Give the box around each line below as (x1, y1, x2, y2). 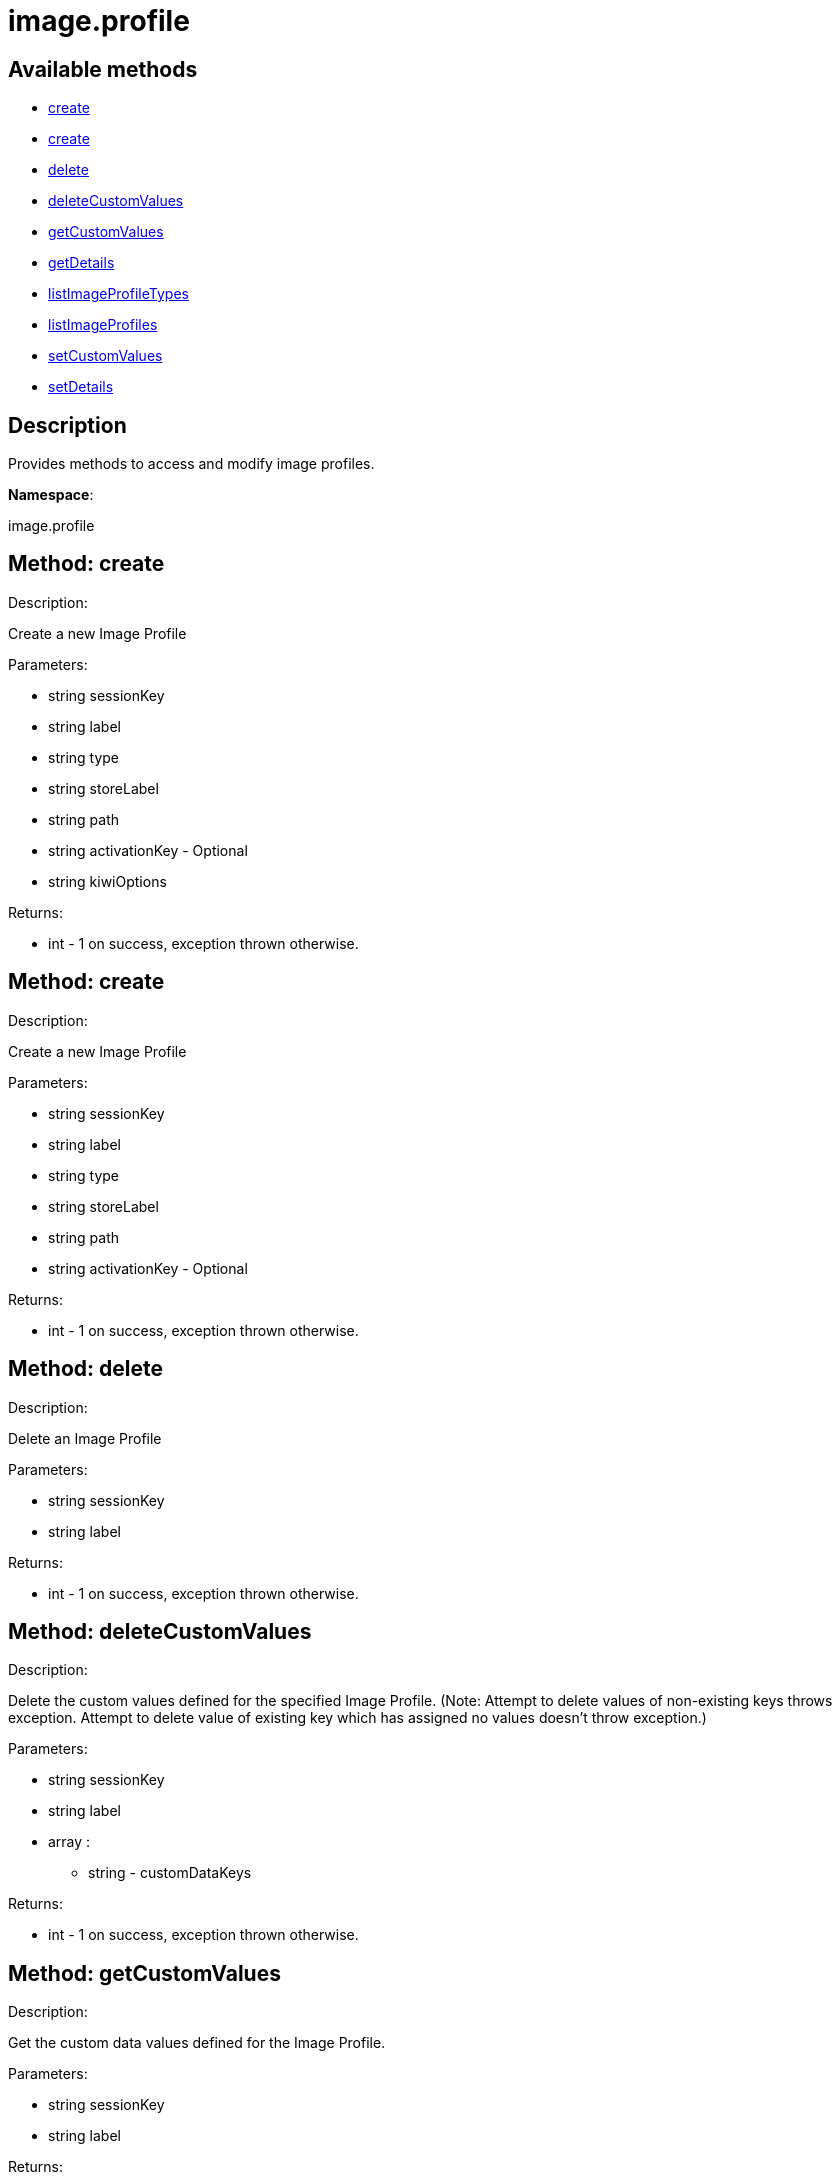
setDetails (48, 378, 114, 396)
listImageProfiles (48, 316, 158, 334)
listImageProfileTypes (48, 285, 189, 303)
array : (48, 1833, 91, 1851)
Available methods (8, 56, 198, 82)
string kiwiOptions (48, 872, 167, 890)
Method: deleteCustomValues (8, 1618, 312, 1644)
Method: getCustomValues (8, 1960, 281, 1986)
